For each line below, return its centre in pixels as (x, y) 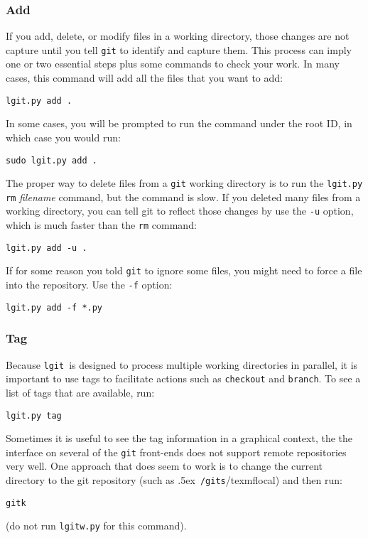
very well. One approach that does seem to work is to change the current (164, 466)
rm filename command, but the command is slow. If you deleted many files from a (183, 197)
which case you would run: (63, 137)
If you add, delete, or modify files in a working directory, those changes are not (178, 36)
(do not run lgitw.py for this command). (96, 526)
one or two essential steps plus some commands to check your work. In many (173, 64)
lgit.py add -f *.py (54, 307)
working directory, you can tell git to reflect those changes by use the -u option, (180, 211)
